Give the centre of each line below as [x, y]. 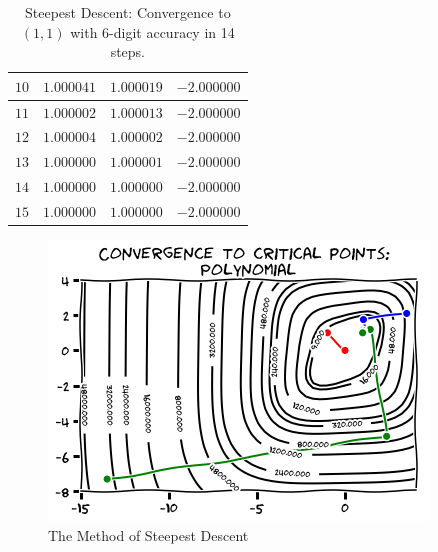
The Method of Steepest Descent [148, 534]
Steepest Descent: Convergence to [127, 12]
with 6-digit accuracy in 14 [152, 31]
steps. [127, 51]
